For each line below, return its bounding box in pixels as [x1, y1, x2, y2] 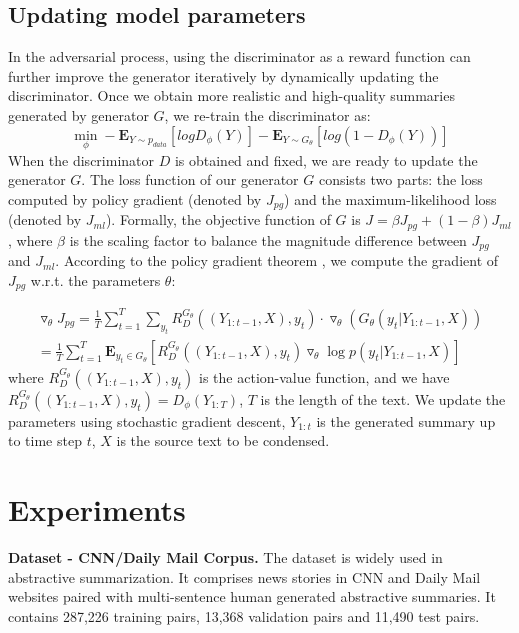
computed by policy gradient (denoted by [8, 188, 262, 209]
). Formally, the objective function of [105, 209, 331, 230]
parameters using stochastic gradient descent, [8, 410, 286, 431]
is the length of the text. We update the [260, 388, 506, 409]
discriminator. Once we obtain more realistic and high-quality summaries [8, 85, 455, 106]
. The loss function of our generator [81, 169, 299, 190]
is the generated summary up [316, 410, 496, 431]
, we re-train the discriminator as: [164, 104, 371, 125]
